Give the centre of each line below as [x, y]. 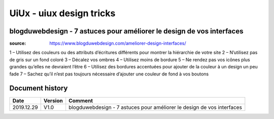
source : [18, 44]
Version [53, 100]
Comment [81, 100]
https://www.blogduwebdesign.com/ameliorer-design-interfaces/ [118, 44]
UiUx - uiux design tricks [62, 13]
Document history [39, 88]
